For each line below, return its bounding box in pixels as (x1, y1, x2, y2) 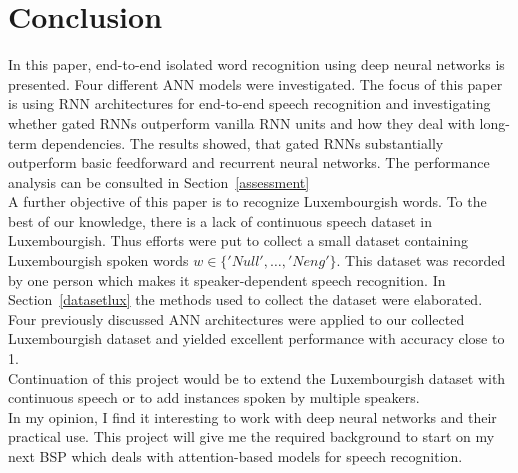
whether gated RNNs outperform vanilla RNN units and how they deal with (8, 112, 475, 133)
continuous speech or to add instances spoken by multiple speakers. (8, 387, 420, 408)
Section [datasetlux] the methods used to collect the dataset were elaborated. (8, 289, 483, 310)
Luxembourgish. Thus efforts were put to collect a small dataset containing (8, 230, 468, 251)
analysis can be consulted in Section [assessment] (8, 171, 310, 192)
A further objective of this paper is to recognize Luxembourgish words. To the (8, 191, 487, 212)
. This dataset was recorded (336, 250, 506, 271)
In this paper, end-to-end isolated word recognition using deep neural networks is (8, 54, 505, 75)
